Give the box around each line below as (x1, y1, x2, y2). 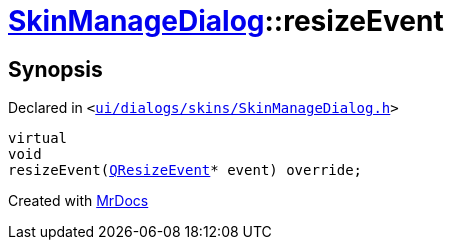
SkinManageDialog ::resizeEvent (8, 4, 444, 38)
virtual (8, 130, 68, 147)
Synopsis (8, 56, 103, 82)
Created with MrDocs (8, 192, 149, 210)
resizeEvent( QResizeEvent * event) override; (8, 162, 363, 179)
